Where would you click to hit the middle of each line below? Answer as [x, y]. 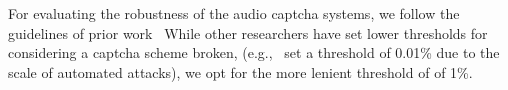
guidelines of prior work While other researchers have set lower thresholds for [248, 32]
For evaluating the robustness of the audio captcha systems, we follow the [234, 13]
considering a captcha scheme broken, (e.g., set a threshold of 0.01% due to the [254, 52]
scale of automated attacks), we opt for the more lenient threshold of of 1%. [240, 71]
